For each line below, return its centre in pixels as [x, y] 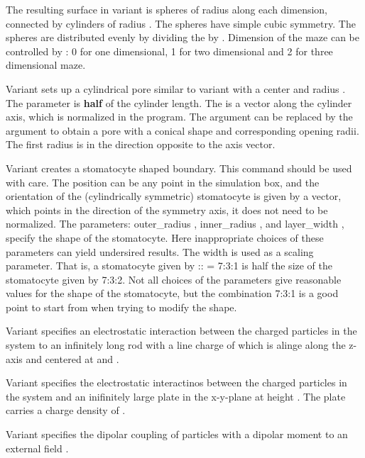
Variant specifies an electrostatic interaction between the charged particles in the [181, 331]
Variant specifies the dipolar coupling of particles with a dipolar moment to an [177, 434]
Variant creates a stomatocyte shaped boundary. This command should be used [179, 168]
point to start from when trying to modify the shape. [121, 307]
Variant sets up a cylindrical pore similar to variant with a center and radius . [176, 88]
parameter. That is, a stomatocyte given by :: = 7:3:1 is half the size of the [169, 266]
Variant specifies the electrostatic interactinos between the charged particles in [176, 382]
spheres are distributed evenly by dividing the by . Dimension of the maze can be [183, 37]
